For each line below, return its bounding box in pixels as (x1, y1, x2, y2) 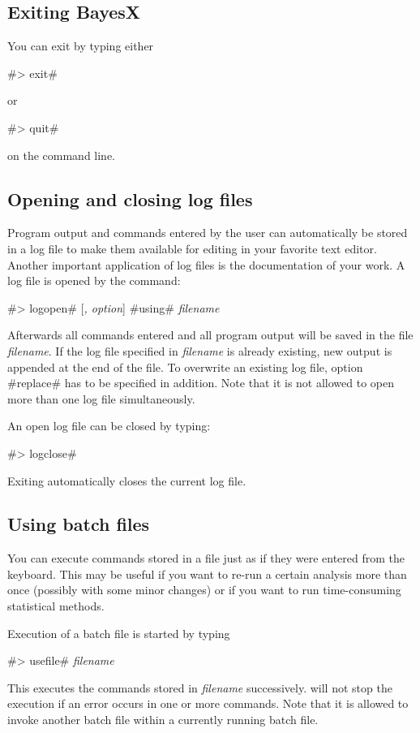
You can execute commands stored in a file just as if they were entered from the (7, 550, 405, 567)
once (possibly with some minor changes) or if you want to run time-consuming (7, 581, 401, 598)
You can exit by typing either (7, 37, 154, 54)
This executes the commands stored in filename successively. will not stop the (7, 679, 392, 696)
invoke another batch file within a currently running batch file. (7, 711, 319, 728)
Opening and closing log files (7, 186, 253, 211)
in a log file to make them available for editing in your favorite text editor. (7, 239, 377, 257)
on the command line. (7, 146, 115, 163)
